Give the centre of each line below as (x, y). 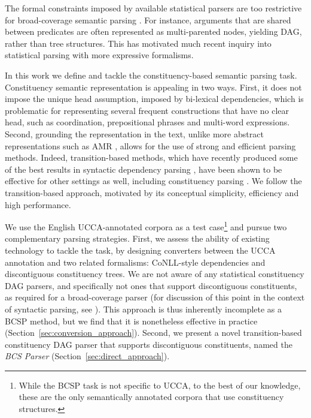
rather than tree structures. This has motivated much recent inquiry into (138, 43)
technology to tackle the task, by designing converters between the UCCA (140, 250)
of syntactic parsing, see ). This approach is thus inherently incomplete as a (144, 309)
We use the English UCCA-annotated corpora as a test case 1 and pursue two (146, 226)
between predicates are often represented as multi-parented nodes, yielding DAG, (153, 31)
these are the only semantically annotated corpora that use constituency (151, 397)
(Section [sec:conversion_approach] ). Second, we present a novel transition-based (153, 333)
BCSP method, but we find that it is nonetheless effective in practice (131, 321)
